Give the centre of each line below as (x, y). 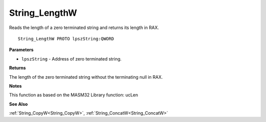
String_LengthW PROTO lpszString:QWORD (66, 39)
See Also (18, 104)
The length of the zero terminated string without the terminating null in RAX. (86, 77)
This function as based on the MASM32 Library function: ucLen (74, 95)
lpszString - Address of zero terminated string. (71, 59)
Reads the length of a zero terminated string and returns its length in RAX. (84, 28)
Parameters (21, 50)
